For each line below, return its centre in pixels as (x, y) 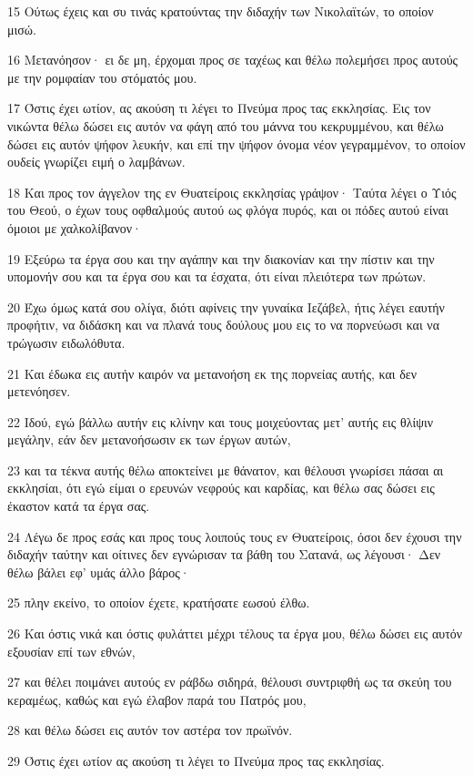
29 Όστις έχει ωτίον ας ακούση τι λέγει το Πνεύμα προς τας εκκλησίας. (196, 761)
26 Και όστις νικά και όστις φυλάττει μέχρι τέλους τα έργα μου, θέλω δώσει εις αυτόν (235, 633)
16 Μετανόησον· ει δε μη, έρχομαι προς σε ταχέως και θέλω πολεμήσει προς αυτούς (233, 60)
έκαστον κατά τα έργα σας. (79, 506)
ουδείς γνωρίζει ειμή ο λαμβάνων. (96, 162)
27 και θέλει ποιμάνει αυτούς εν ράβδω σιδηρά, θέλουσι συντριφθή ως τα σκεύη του (230, 682)
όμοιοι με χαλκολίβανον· (75, 227)
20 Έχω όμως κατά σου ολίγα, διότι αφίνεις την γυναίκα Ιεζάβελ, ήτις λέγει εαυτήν (226, 306)
